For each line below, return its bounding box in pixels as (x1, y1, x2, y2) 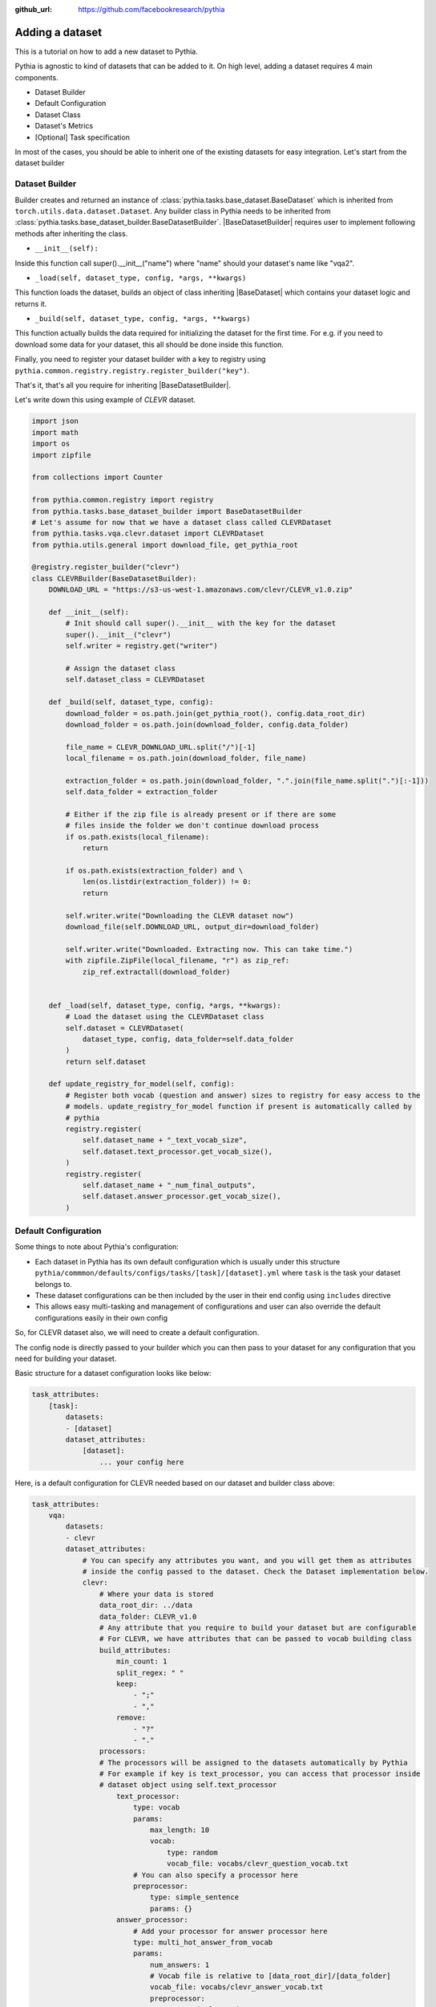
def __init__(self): (48, 608, 130, 617)
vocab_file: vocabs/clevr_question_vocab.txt (167, 1859, 349, 1868)
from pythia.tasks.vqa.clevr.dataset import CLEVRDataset (31, 529, 264, 538)
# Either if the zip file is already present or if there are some (65, 810, 337, 819)
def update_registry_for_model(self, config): (48, 1080, 236, 1089)
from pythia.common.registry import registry (31, 495, 214, 505)
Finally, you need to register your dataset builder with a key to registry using (14, 354, 266, 364)
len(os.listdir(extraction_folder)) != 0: (82, 877, 252, 886)
